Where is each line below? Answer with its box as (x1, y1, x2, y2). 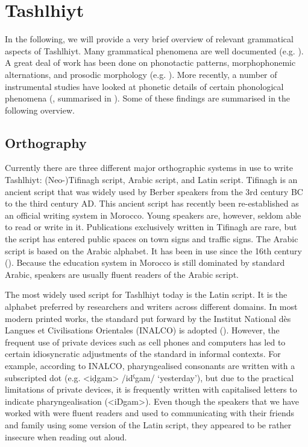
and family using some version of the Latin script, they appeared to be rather (5, 418, 292, 431)
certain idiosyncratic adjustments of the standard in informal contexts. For (5, 347, 281, 360)
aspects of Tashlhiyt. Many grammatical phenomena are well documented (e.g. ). (5, 44, 304, 57)
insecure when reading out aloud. (5, 430, 127, 443)
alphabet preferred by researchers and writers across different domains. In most (5, 300, 298, 313)
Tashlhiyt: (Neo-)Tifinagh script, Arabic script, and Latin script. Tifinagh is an (5, 173, 298, 186)
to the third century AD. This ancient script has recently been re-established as (5, 197, 299, 210)
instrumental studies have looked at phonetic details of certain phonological (5, 80, 284, 92)
